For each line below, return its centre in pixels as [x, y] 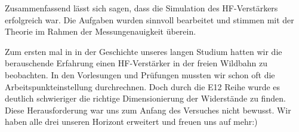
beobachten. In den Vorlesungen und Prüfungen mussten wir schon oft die [140, 74]
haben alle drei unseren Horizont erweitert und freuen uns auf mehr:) [131, 122]
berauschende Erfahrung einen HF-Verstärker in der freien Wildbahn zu [136, 63]
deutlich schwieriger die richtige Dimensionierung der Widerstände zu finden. [145, 98]
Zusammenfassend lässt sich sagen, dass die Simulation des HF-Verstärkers [141, 8]
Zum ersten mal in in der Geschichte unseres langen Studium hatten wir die [144, 51]
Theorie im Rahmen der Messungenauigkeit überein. [101, 31]
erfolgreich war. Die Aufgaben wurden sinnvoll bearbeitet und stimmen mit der [149, 19]
